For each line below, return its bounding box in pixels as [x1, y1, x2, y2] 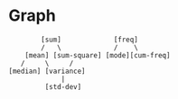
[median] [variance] [8, 67, 87, 76]
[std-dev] [44, 82, 82, 91]
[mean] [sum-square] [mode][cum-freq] [24, 50, 171, 59]
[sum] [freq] [41, 35, 139, 44]
